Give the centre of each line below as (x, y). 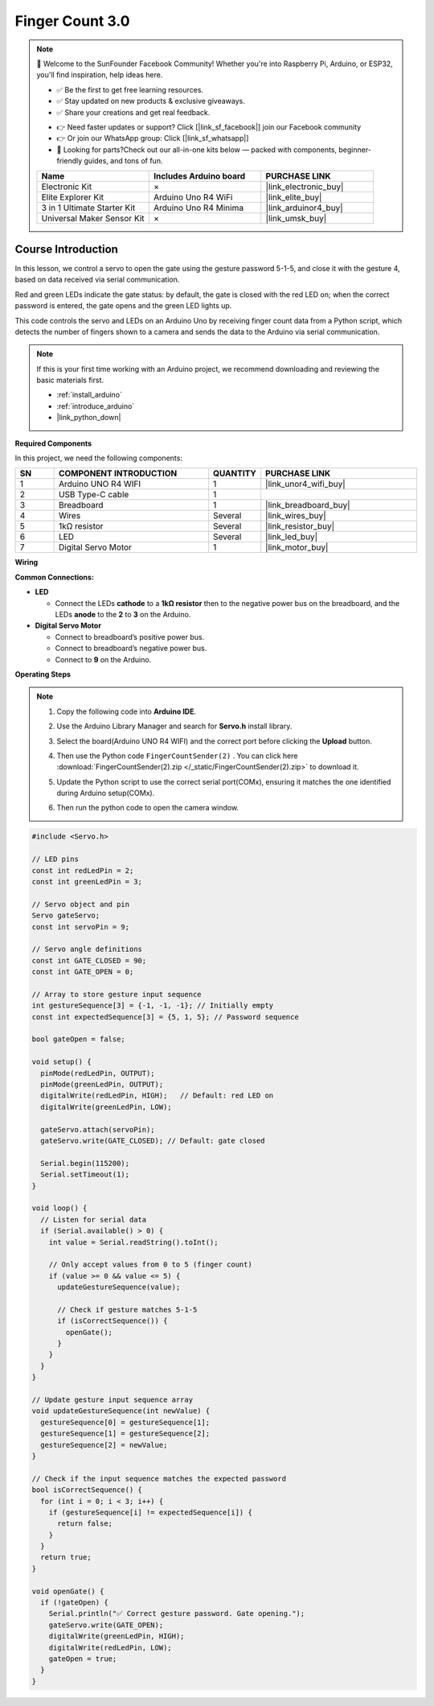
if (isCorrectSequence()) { (113, 1321)
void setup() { (61, 1062)
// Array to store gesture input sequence (117, 994)
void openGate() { (68, 1591)
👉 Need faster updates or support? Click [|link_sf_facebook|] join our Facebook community (209, 127)
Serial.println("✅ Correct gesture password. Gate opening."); (177, 1614)
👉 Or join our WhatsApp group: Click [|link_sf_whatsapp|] (153, 138)
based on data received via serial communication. (97, 280)
